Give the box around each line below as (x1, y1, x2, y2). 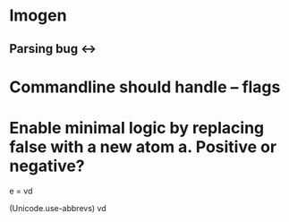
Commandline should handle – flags (9, 77, 281, 97)
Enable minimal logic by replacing (9, 117, 265, 138)
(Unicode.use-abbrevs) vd (9, 202, 107, 213)
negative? (9, 156, 85, 175)
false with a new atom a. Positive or (9, 136, 277, 157)
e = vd (9, 185, 33, 196)
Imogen (9, 5, 67, 26)
